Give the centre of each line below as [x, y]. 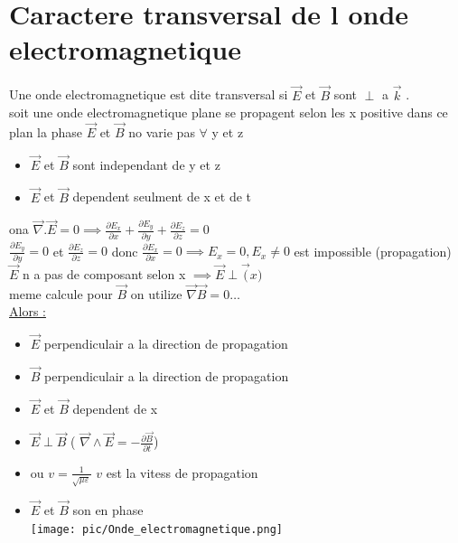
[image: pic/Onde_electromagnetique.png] [156, 529]
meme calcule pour [61, 293]
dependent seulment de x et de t [162, 197]
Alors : [28, 311]
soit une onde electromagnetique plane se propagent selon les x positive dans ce [229, 112]
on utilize [156, 293]
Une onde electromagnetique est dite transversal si [149, 94]
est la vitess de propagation [182, 472]
